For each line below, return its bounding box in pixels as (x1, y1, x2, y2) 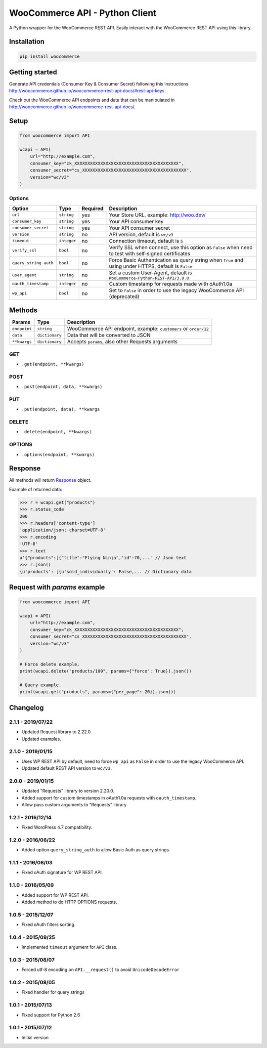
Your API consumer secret (109, 224, 170, 231)
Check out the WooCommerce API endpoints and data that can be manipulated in (9, 97, 175, 103)
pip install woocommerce (19, 53, 80, 59)
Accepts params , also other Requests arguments (67, 338, 178, 345)
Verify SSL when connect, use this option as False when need (109, 244, 253, 251)
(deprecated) (109, 293, 139, 300)
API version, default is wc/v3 (109, 231, 174, 238)
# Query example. (19, 682, 62, 688)
